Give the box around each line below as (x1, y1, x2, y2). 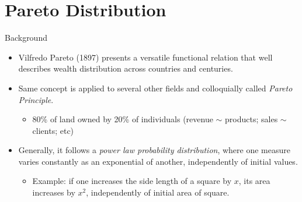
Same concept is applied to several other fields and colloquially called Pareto (18, 81, 293, 94)
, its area (238, 175, 270, 187)
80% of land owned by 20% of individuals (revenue (32, 113, 213, 125)
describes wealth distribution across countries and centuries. (18, 62, 233, 75)
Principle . (18, 93, 54, 105)
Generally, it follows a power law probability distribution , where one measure (18, 144, 290, 156)
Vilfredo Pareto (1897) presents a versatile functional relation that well (18, 51, 273, 63)
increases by (32, 186, 75, 199)
